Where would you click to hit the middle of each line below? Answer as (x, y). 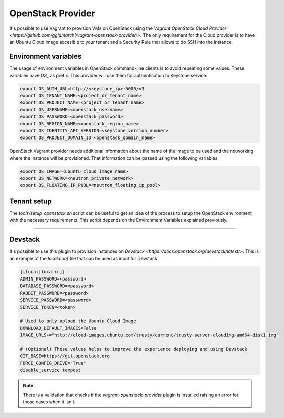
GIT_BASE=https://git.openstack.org (65, 356)
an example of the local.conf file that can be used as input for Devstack (83, 258)
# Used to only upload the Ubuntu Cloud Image (78, 321)
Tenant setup (31, 201)
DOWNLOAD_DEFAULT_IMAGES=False (58, 328)
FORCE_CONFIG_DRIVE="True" (53, 363)
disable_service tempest (50, 370)
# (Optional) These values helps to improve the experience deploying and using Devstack (134, 349)
